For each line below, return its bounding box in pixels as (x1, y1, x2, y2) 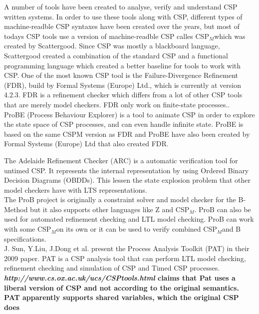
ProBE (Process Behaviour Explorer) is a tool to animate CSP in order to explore (4, 109, 255, 119)
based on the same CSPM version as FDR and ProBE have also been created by (4, 128, 250, 139)
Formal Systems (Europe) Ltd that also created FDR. (4, 138, 169, 149)
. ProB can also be (194, 204, 251, 214)
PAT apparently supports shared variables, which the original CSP (4, 292, 239, 303)
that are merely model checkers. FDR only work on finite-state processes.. (4, 99, 230, 109)
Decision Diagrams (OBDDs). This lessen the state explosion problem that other (4, 175, 251, 185)
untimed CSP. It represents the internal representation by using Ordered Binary (4, 165, 249, 175)
